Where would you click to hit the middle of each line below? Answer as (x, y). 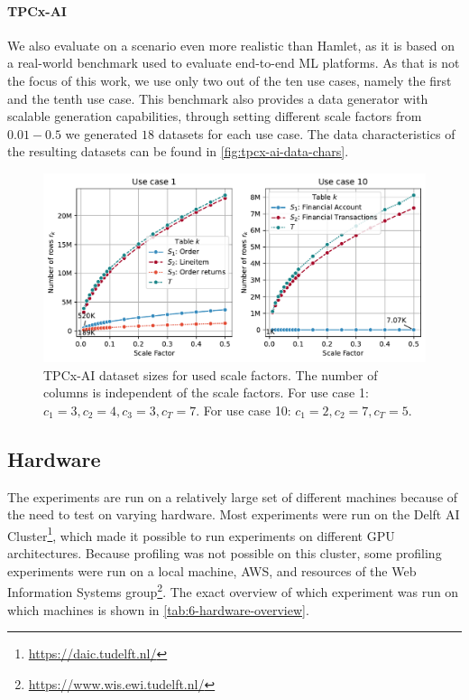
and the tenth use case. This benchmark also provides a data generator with (218, 98)
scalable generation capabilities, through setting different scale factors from (215, 116)
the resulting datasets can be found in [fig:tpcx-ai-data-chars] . (178, 151)
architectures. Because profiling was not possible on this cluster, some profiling (225, 553)
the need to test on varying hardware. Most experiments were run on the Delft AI (234, 514)
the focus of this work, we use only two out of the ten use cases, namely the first (230, 80)
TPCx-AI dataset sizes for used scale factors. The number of (211, 374)
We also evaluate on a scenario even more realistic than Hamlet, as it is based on (231, 45)
